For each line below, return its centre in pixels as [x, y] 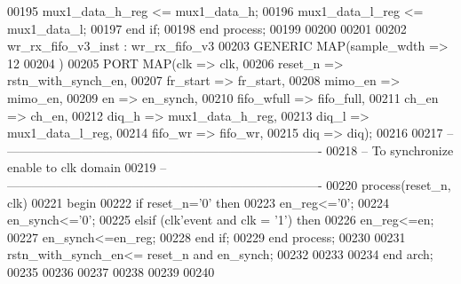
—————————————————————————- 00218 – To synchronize [230, 150]
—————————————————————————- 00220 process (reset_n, [229, 184]
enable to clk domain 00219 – [87, 167]
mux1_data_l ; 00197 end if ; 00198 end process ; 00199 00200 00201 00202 [207, 28]
